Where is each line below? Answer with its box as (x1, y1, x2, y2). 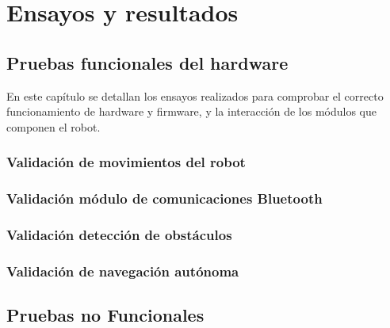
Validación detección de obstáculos (6, 224, 232, 244)
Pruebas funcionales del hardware (6, 50, 289, 74)
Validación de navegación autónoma (6, 261, 239, 280)
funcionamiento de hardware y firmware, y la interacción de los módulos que (6, 103, 377, 120)
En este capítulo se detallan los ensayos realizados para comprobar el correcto (6, 87, 384, 104)
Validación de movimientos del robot (6, 152, 246, 172)
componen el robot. (6, 118, 101, 135)
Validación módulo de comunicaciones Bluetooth (6, 189, 323, 208)
